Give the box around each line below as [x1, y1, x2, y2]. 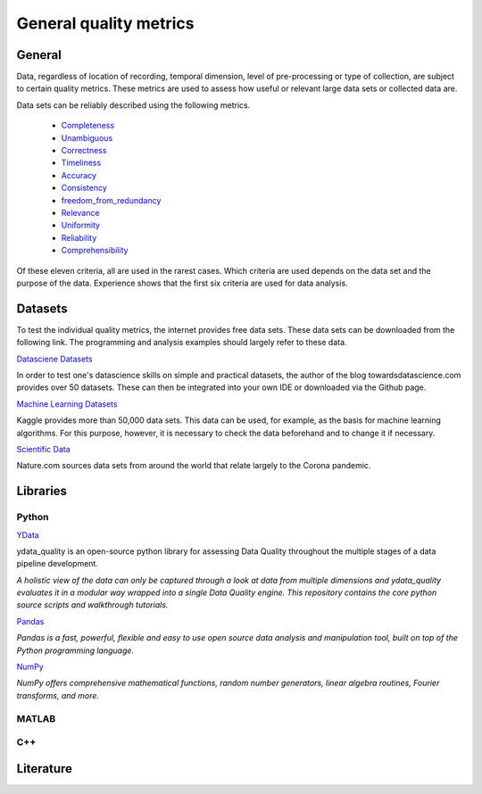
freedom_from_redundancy [61, 194, 162, 205]
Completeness [61, 120, 115, 131]
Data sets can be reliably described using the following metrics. [16, 99, 251, 111]
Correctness [61, 145, 107, 156]
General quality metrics [16, 13, 195, 33]
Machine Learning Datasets [16, 398, 118, 409]
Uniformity [61, 219, 101, 231]
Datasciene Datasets [16, 353, 93, 364]
